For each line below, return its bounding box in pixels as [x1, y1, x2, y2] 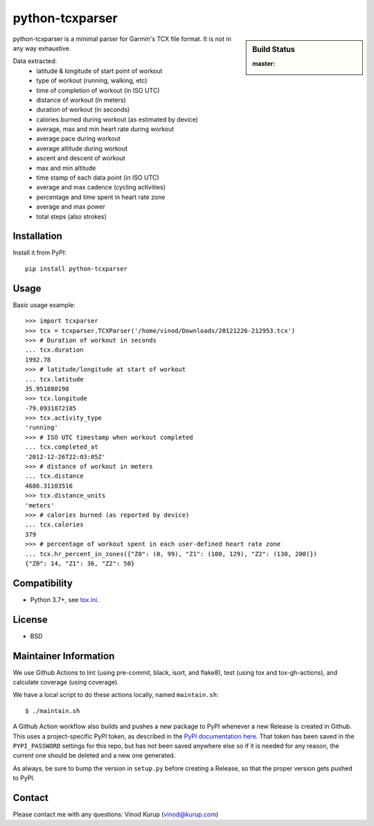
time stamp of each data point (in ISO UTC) [36, 173, 159, 182]
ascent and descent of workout [36, 154, 126, 162]
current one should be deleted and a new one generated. [12, 751, 176, 759]
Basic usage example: [12, 300, 75, 309]
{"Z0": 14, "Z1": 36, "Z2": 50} [25, 559, 135, 567]
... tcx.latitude [25, 375, 84, 383]
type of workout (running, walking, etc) [36, 76, 148, 85]
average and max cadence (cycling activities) [36, 183, 166, 191]
